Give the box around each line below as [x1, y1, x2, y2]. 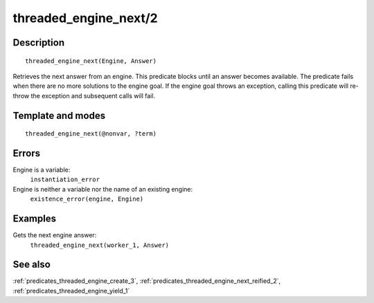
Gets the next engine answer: [12, 231, 97, 239]
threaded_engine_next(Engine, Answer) [25, 57, 157, 65]
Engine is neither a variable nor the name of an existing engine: [12, 185, 193, 193]
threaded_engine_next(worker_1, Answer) [30, 241, 170, 249]
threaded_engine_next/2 [12, 10, 159, 26]
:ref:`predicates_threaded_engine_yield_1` [12, 286, 130, 295]
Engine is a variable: [12, 166, 71, 174]
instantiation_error [30, 176, 100, 183]
